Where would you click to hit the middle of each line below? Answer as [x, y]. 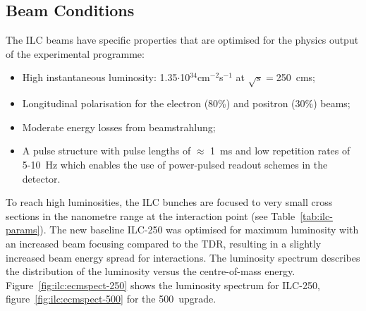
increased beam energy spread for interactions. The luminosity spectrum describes [183, 257]
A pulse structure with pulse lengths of [106, 151]
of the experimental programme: [75, 53]
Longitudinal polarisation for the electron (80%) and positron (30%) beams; [186, 103]
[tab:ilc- [316, 215]
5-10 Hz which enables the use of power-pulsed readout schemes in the [175, 164]
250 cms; [296, 77]
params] [23, 230]
